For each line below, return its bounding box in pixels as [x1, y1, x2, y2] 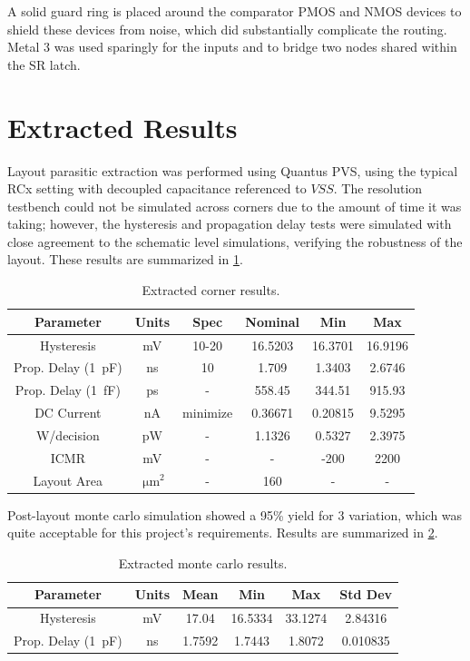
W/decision [35, 425, 100, 444]
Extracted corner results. [142, 281, 280, 300]
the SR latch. [7, 54, 81, 74]
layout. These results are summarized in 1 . [7, 250, 243, 269]
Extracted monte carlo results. [118, 553, 288, 572]
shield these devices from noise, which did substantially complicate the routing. [7, 19, 447, 38]
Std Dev [339, 585, 393, 604]
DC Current [34, 403, 102, 422]
